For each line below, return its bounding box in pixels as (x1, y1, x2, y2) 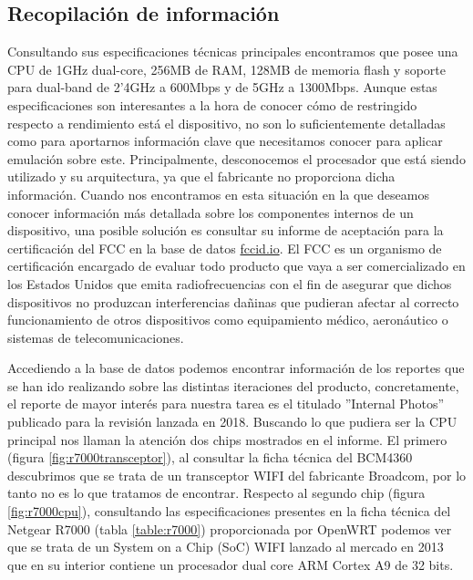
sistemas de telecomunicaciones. (7, 327, 184, 347)
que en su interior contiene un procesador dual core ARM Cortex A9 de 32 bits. (7, 554, 454, 574)
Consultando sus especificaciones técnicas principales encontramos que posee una (7, 42, 458, 61)
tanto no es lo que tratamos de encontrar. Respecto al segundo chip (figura (7, 483, 426, 502)
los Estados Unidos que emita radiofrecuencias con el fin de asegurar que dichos (7, 274, 452, 293)
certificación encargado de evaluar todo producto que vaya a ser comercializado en (7, 256, 466, 275)
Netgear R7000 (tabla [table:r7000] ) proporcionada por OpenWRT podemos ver (7, 519, 452, 538)
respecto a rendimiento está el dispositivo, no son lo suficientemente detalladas (7, 113, 446, 132)
